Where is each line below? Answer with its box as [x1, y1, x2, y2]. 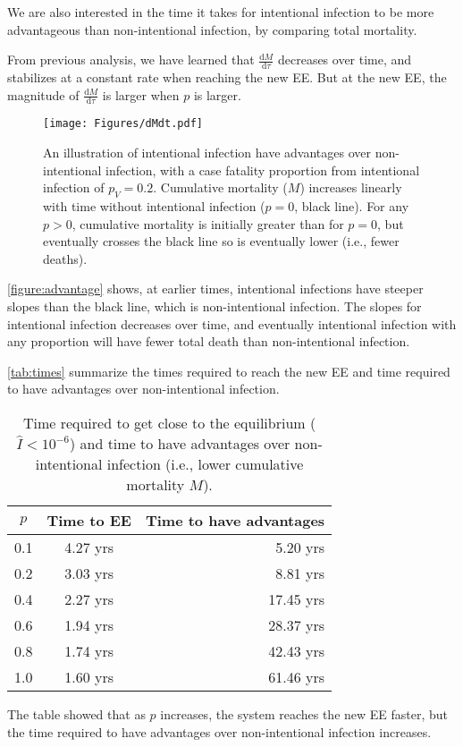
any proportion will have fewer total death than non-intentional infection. [7, 332, 410, 351]
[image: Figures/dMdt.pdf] [43, 117, 203, 131]
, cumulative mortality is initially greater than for [72, 214, 344, 233]
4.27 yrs [64, 537, 114, 558]
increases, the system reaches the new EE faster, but [160, 705, 449, 724]
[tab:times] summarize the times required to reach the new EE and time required [7, 361, 450, 380]
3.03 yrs [64, 563, 114, 584]
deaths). [43, 249, 88, 267]
